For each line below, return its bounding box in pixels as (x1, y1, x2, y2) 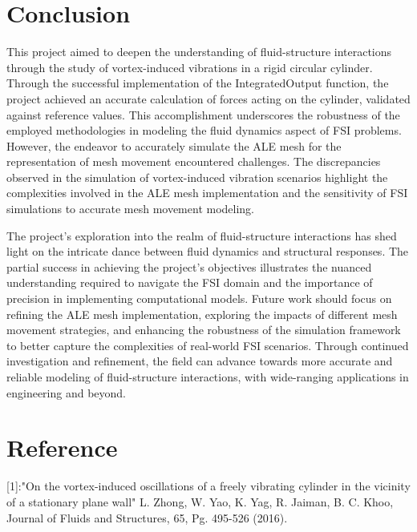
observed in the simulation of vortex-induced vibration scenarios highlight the (6, 168, 388, 185)
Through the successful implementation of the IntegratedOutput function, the (6, 75, 389, 91)
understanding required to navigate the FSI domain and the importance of (6, 274, 373, 291)
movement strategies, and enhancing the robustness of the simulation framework (6, 321, 401, 338)
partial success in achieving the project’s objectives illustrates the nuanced (6, 258, 372, 275)
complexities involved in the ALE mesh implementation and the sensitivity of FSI (6, 184, 408, 201)
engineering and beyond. (6, 384, 127, 401)
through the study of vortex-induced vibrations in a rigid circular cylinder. (6, 58, 373, 75)
